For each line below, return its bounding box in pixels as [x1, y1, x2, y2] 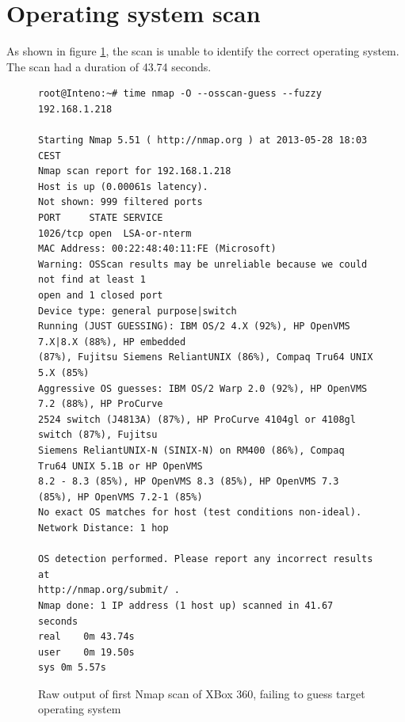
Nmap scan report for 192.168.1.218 [38, 165, 231, 177]
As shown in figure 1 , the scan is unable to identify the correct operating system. [6, 43, 399, 59]
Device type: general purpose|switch [38, 305, 237, 317]
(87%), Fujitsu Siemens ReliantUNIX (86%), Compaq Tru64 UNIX [38, 351, 373, 363]
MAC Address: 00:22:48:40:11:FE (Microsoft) [38, 243, 277, 255]
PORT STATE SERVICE [38, 212, 163, 224]
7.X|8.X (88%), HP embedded [38, 336, 186, 348]
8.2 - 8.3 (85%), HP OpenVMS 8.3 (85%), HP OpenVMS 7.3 [38, 476, 339, 488]
